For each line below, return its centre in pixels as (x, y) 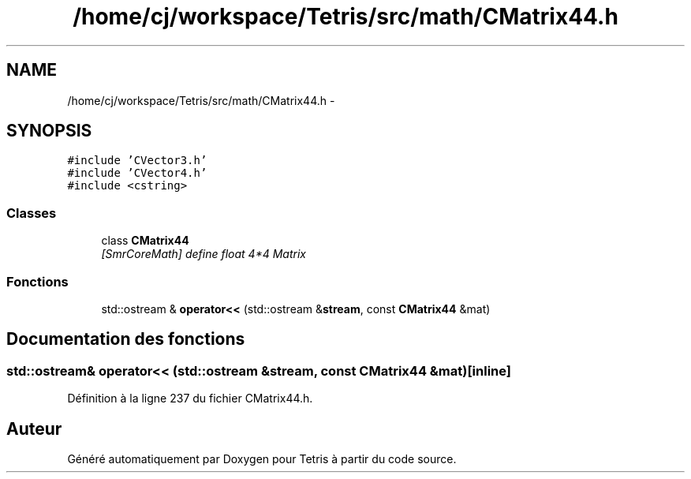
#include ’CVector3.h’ (137, 161)
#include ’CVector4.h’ (137, 173)
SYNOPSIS (49, 131)
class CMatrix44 (145, 241)
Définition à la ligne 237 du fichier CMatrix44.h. (190, 399)
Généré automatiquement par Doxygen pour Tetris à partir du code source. (262, 459)
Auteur (34, 428)
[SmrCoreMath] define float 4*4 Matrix (204, 254)
